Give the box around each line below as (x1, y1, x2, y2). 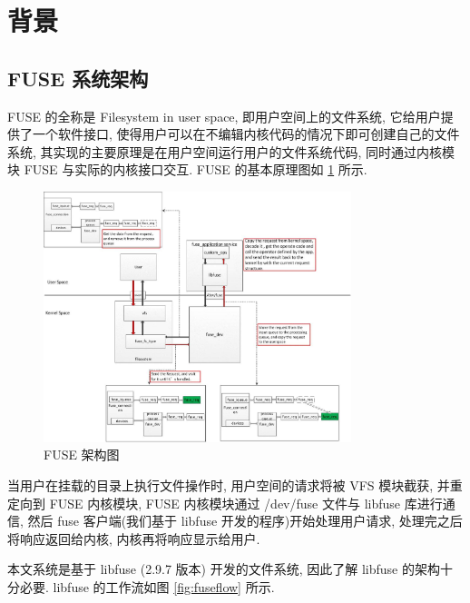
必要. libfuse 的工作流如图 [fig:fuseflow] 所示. (19, 577, 275, 596)
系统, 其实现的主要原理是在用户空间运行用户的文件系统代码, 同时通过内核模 (7, 142, 455, 161)
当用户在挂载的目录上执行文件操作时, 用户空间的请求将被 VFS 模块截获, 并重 (7, 475, 463, 494)
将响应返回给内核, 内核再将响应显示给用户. (7, 529, 260, 548)
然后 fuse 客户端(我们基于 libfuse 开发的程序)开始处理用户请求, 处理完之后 (27, 511, 463, 530)
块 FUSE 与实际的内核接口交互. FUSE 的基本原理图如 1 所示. (7, 160, 367, 179)
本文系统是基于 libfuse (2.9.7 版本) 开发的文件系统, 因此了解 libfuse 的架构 (7, 559, 440, 578)
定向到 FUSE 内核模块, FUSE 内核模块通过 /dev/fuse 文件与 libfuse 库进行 (7, 493, 443, 512)
